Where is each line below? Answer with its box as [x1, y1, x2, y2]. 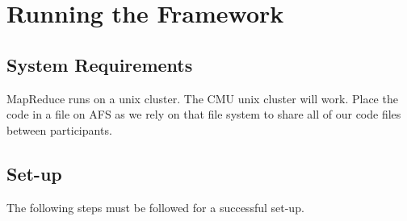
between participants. [6, 121, 112, 138]
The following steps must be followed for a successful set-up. [6, 198, 304, 215]
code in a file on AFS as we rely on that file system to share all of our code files [6, 106, 401, 123]
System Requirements [6, 52, 193, 77]
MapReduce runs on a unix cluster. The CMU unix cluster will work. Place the [6, 90, 398, 106]
